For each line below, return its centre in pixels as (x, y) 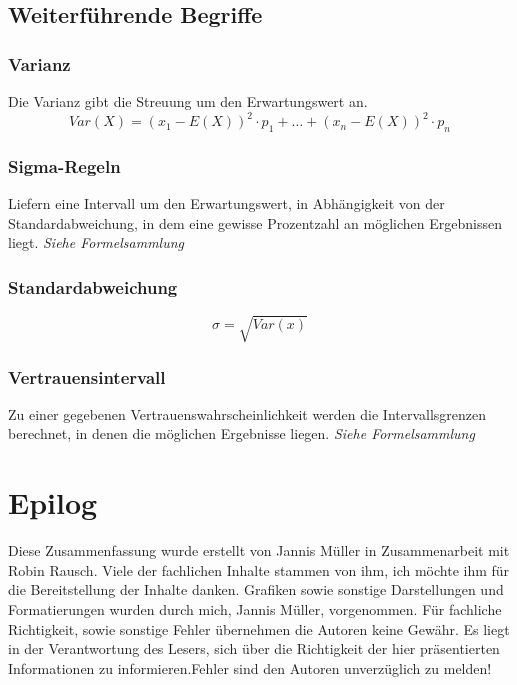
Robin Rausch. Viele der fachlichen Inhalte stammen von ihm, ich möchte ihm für (259, 569)
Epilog (53, 502)
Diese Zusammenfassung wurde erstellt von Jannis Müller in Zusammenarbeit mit (259, 550)
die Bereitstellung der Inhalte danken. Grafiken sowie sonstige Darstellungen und (256, 589)
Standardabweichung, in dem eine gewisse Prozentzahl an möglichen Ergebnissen (255, 222)
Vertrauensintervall (87, 376)
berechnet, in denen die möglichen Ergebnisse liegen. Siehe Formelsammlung (241, 433)
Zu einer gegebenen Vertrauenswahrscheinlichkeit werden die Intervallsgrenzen (247, 413)
